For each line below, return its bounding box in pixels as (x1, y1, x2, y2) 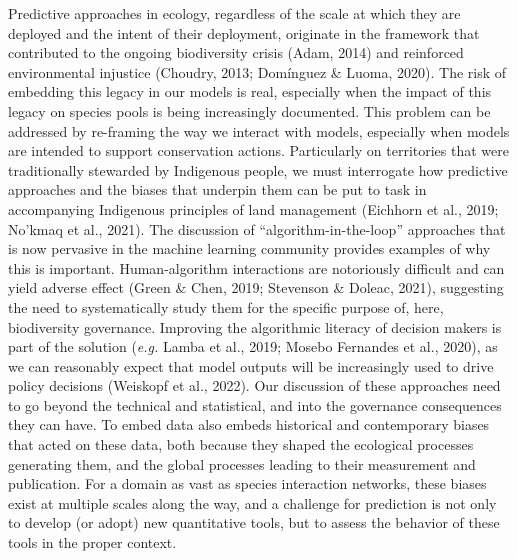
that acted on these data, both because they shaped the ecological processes (8, 434, 474, 455)
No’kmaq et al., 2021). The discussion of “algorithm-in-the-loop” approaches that (8, 218, 506, 239)
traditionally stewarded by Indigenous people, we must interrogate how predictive (8, 159, 508, 180)
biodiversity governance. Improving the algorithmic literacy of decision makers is (8, 316, 502, 337)
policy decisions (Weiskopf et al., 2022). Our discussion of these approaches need (8, 375, 501, 396)
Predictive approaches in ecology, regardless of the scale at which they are (8, 3, 461, 23)
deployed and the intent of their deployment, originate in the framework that (8, 22, 480, 43)
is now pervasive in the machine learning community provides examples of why (8, 238, 491, 259)
